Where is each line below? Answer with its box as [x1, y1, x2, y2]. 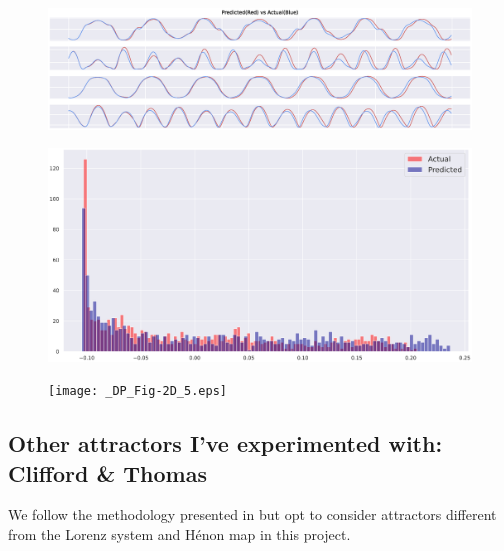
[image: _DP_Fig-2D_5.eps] [48, 384, 227, 399]
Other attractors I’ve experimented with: [8, 428, 443, 459]
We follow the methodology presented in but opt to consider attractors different [8, 504, 497, 525]
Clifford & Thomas [8, 457, 207, 488]
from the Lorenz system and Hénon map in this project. [8, 524, 351, 544]
